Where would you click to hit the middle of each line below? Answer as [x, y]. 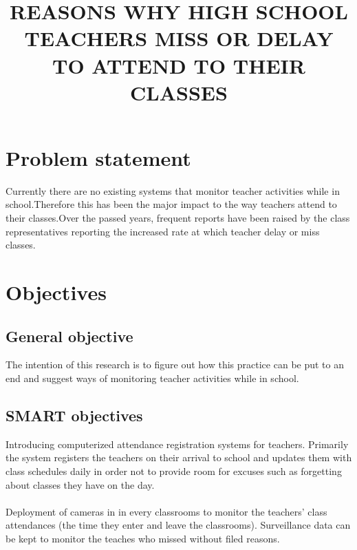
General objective [69, 336]
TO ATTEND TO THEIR [178, 65]
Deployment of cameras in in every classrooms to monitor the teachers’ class [166, 511]
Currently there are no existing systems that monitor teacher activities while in [173, 190]
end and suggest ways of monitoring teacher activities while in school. [152, 378]
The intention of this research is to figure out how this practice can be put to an [175, 364]
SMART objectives [74, 415]
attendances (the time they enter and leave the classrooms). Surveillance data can [178, 525]
